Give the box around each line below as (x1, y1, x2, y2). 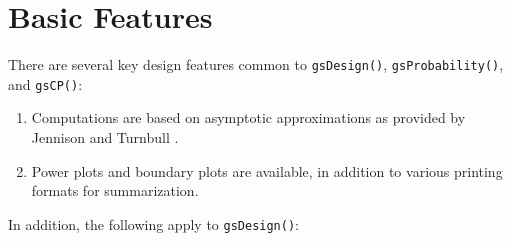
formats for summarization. (31, 180, 199, 201)
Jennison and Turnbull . (31, 127, 179, 148)
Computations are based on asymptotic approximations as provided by (31, 107, 466, 128)
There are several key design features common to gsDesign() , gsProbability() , (8, 54, 504, 75)
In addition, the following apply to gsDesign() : (8, 213, 299, 234)
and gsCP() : (8, 73, 83, 94)
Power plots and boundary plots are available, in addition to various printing (31, 160, 503, 181)
